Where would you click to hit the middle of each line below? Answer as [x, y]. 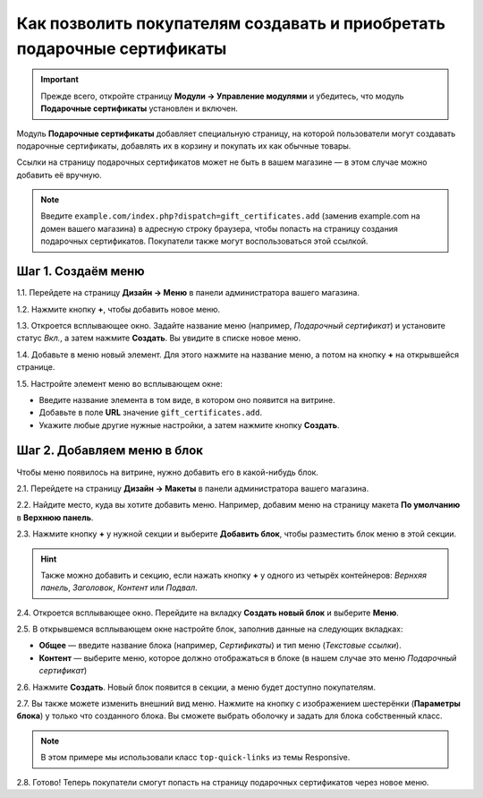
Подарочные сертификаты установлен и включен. [140, 108]
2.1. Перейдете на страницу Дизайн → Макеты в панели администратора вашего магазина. [193, 488]
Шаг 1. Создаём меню [80, 272]
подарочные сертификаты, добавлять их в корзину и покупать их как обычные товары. [184, 146]
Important [60, 80]
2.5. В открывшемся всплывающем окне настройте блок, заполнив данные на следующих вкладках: [210, 629]
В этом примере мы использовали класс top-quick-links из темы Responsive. [195, 758]
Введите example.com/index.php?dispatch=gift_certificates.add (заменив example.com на [230, 216]
